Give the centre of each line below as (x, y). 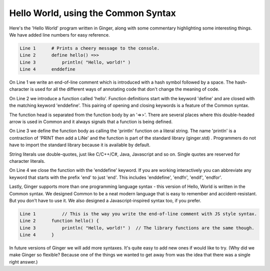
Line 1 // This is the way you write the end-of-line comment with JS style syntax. (138, 214)
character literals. (27, 161)
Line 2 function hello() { (59, 221)
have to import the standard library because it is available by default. (80, 145)
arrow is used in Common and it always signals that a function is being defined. (91, 122)
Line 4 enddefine (47, 69)
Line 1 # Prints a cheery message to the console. (90, 48)
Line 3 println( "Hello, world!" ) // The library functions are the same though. (137, 228)
